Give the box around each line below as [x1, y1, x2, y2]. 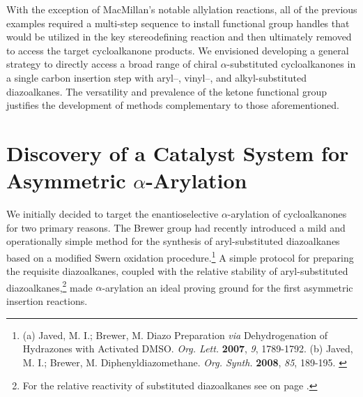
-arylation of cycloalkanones [227, 207, 347, 221]
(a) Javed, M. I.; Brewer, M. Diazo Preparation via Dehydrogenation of [22, 327, 327, 342]
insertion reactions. [6, 293, 88, 308]
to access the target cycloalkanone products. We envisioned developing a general [6, 43, 349, 57]
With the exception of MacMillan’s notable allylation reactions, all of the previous [6, 2, 357, 16]
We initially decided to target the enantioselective [6, 207, 219, 221]
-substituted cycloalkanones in [226, 57, 356, 71]
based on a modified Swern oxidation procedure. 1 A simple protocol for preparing [6, 248, 354, 264]
